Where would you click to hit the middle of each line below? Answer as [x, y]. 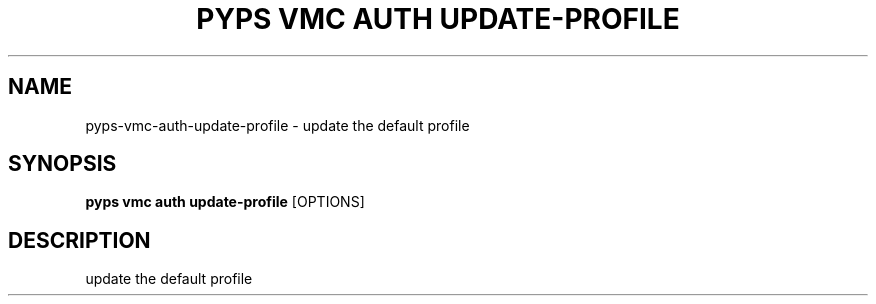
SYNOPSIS [62, 164]
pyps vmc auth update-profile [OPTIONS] [225, 202]
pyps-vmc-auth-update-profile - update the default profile [277, 125]
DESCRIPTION [79, 240]
